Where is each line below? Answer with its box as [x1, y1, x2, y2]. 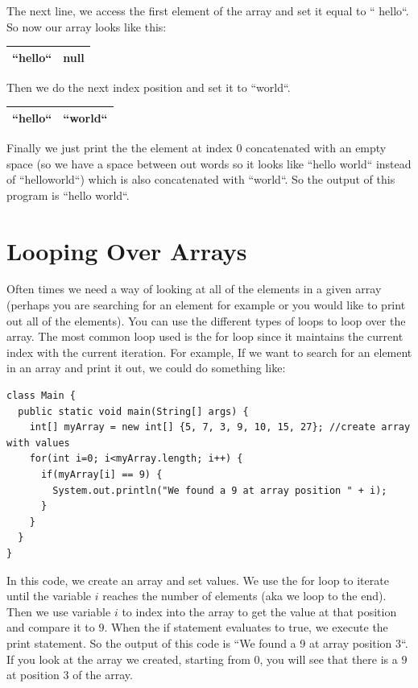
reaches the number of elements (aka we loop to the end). [102, 587, 387, 604]
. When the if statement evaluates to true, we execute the [104, 619, 388, 636]
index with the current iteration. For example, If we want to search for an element [6, 343, 412, 360]
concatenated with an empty [246, 139, 387, 155]
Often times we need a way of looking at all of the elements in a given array [6, 280, 382, 297]
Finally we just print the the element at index [6, 139, 233, 155]
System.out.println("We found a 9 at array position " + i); [52, 484, 387, 496]
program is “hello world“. [6, 186, 130, 203]
